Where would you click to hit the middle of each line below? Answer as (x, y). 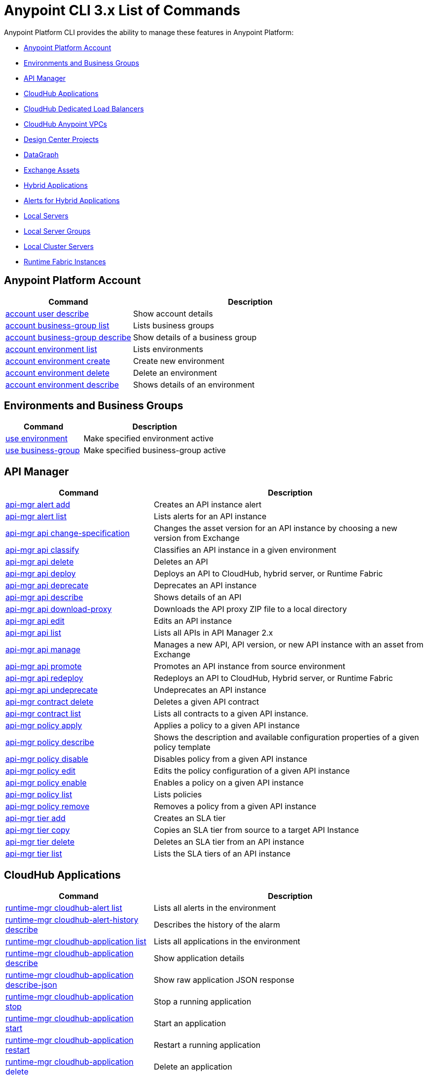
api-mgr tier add (36, 818)
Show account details (173, 313)
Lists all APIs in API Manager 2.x (213, 633)
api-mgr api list (33, 633)
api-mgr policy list (39, 795)
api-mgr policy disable (47, 759)
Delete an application (193, 1067)
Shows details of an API (197, 597)
